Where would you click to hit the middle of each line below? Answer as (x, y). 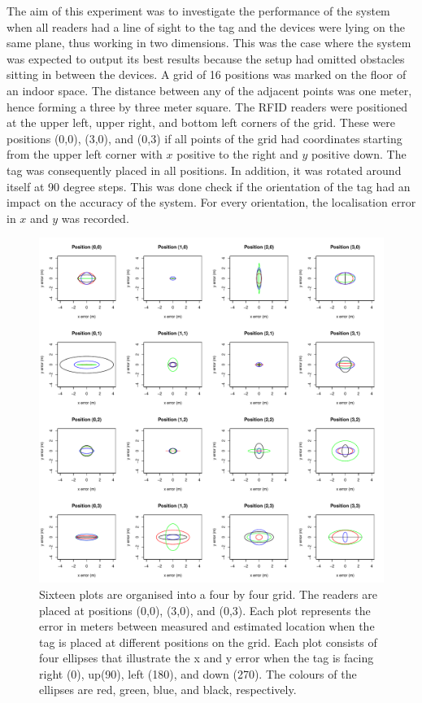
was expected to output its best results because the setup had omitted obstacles (206, 58)
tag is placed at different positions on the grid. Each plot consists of (208, 642)
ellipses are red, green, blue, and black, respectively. (168, 690)
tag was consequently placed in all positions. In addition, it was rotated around (204, 170)
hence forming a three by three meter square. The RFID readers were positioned (207, 106)
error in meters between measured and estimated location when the (207, 626)
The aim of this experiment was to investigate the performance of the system (198, 11)
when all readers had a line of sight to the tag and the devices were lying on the (206, 26)
